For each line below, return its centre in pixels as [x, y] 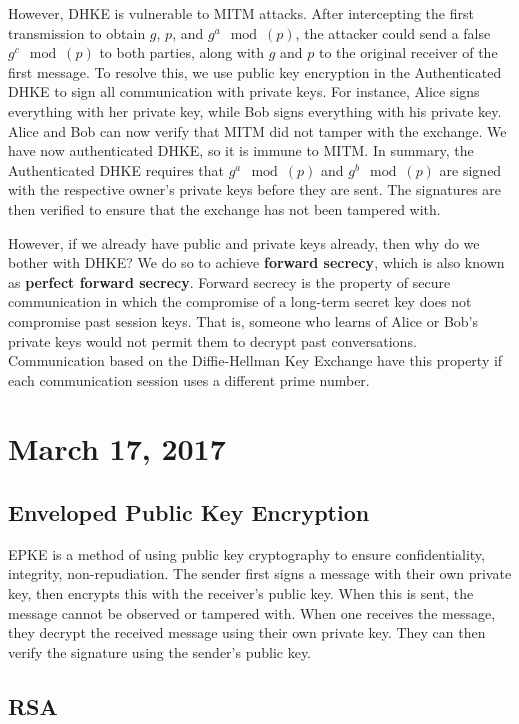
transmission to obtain [77, 32]
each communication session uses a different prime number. [189, 379]
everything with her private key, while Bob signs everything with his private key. [255, 110]
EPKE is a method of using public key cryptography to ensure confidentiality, [246, 553]
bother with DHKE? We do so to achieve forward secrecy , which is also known [256, 262]
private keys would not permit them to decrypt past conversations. [212, 340]
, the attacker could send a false [393, 32]
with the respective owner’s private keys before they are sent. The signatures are [255, 189]
